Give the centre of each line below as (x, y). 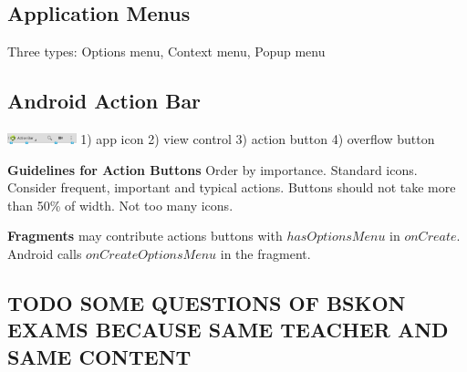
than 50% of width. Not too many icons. (120, 205)
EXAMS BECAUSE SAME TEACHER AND (228, 330)
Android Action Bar (104, 101)
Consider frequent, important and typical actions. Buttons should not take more (232, 187)
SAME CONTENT (99, 356)
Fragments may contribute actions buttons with (145, 236)
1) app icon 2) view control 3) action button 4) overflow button (258, 139)
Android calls (45, 253)
